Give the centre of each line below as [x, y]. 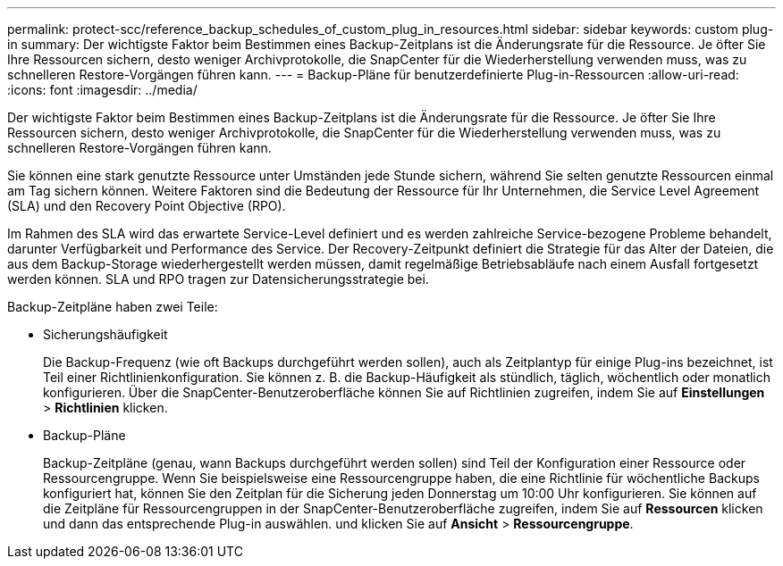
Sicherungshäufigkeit [105, 334]
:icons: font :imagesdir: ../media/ [102, 90]
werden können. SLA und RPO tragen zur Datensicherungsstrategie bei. [218, 279]
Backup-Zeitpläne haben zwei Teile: [113, 307]
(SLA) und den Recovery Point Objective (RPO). [147, 206]
